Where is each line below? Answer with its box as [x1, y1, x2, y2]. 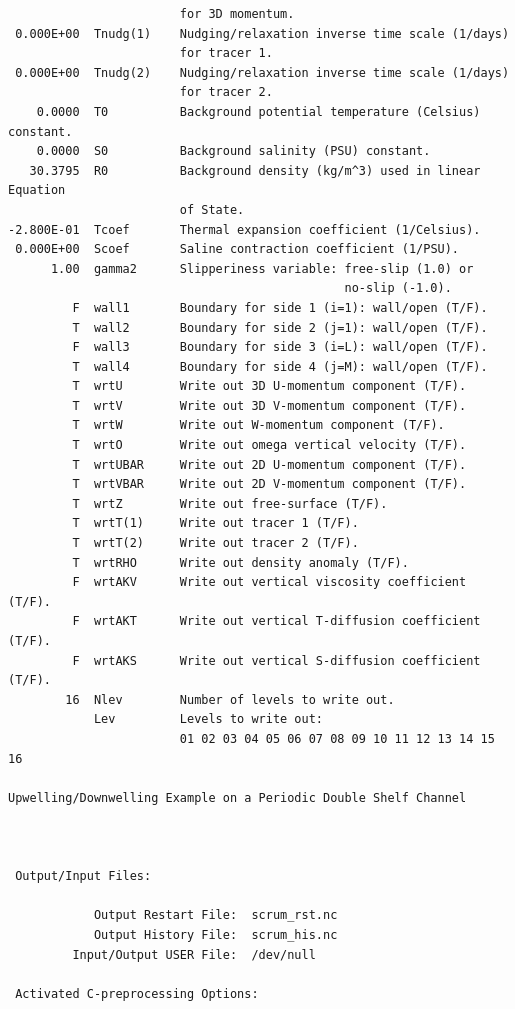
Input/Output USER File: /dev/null [72, 947, 316, 962]
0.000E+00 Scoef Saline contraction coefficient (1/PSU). [15, 242, 460, 257]
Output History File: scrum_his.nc [93, 927, 338, 942]
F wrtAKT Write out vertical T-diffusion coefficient [72, 614, 481, 629]
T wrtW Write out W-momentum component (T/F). [72, 418, 445, 433]
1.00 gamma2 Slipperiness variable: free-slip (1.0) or [50, 261, 474, 276]
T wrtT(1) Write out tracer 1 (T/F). [72, 516, 359, 531]
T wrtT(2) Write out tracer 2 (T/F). [72, 536, 359, 551]
